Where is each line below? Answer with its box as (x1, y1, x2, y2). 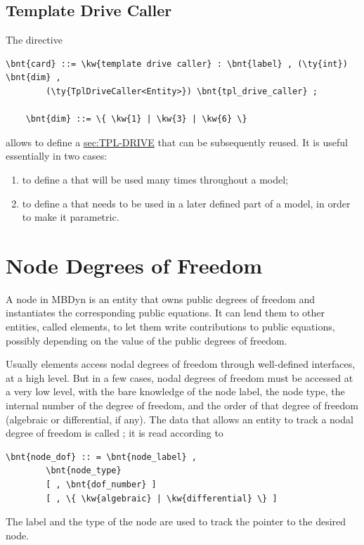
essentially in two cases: (6, 148, 108, 163)
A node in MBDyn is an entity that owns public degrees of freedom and (6, 291, 316, 306)
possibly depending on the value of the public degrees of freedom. (6, 333, 287, 347)
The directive (6, 32, 63, 47)
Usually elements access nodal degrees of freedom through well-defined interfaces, (6, 357, 356, 371)
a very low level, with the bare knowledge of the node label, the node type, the (6, 384, 345, 399)
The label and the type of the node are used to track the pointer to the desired (6, 514, 346, 529)
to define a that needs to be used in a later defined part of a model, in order (22, 195, 351, 210)
